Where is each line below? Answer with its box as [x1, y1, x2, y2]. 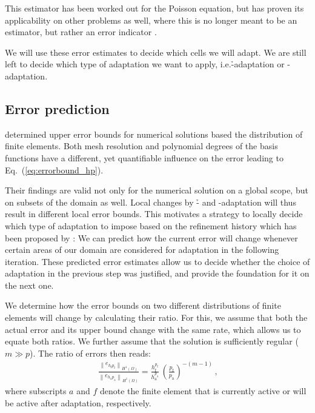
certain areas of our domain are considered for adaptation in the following [5, 243, 279, 256]
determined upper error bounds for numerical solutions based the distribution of [5, 127, 303, 140]
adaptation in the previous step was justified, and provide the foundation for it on [5, 267, 310, 280]
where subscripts [5, 384, 67, 397]
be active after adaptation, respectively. [5, 396, 151, 409]
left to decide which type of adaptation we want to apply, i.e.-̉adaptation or [5, 58, 285, 70]
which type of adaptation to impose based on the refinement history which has [5, 219, 297, 232]
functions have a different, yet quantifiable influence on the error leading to [5, 151, 283, 164]
